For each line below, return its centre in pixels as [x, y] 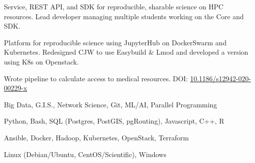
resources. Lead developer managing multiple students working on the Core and [124, 16]
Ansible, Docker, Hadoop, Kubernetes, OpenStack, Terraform [97, 137]
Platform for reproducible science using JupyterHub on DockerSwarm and [115, 42]
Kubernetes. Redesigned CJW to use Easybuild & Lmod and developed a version [126, 52]
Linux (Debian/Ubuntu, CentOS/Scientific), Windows [85, 154]
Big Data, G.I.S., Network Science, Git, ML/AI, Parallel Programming [111, 104]
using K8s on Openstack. [42, 61]
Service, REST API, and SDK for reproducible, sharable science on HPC [114, 6]
